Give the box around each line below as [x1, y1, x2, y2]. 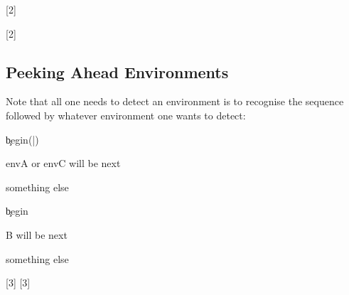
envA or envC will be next [6, 156, 121, 171]
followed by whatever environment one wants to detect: [6, 107, 246, 122]
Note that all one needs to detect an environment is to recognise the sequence [6, 94, 344, 109]
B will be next [6, 227, 68, 242]
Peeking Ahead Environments [6, 60, 229, 82]
